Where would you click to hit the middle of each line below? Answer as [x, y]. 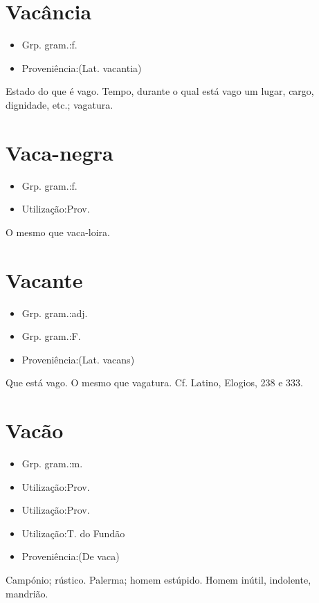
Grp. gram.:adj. [55, 313]
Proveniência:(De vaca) [71, 556]
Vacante [44, 279]
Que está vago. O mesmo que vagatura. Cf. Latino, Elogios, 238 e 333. [154, 382]
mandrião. [27, 593]
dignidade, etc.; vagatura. [60, 104]
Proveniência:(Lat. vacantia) [82, 67]
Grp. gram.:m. [52, 463]
